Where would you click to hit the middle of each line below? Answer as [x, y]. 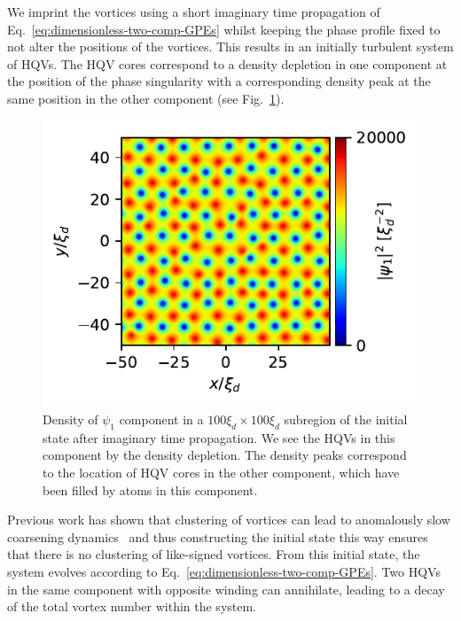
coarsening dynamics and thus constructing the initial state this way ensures [218, 536]
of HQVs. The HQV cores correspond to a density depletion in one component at [227, 63]
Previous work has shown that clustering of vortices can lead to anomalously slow [229, 520]
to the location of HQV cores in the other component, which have [221, 473]
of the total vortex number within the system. [132, 606]
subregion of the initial [346, 419]
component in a [161, 419]
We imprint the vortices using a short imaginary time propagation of [194, 12]
